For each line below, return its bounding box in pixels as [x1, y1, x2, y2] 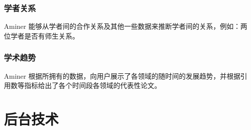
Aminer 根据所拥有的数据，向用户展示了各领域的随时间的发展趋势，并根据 [4, 70, 241, 81]
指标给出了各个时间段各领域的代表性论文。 [24, 80, 161, 90]
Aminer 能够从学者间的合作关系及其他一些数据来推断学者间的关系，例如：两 [4, 21, 248, 31]
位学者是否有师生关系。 [4, 30, 79, 41]
